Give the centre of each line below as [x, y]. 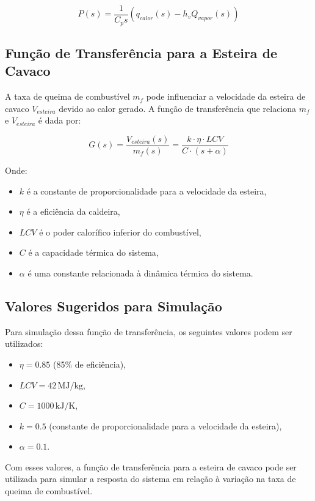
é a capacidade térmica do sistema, [93, 252]
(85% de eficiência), [89, 364]
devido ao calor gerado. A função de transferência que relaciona [178, 108]
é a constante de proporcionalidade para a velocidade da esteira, [147, 191]
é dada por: [60, 120]
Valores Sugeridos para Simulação [114, 306]
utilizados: [24, 343]
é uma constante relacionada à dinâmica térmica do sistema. [140, 273]
